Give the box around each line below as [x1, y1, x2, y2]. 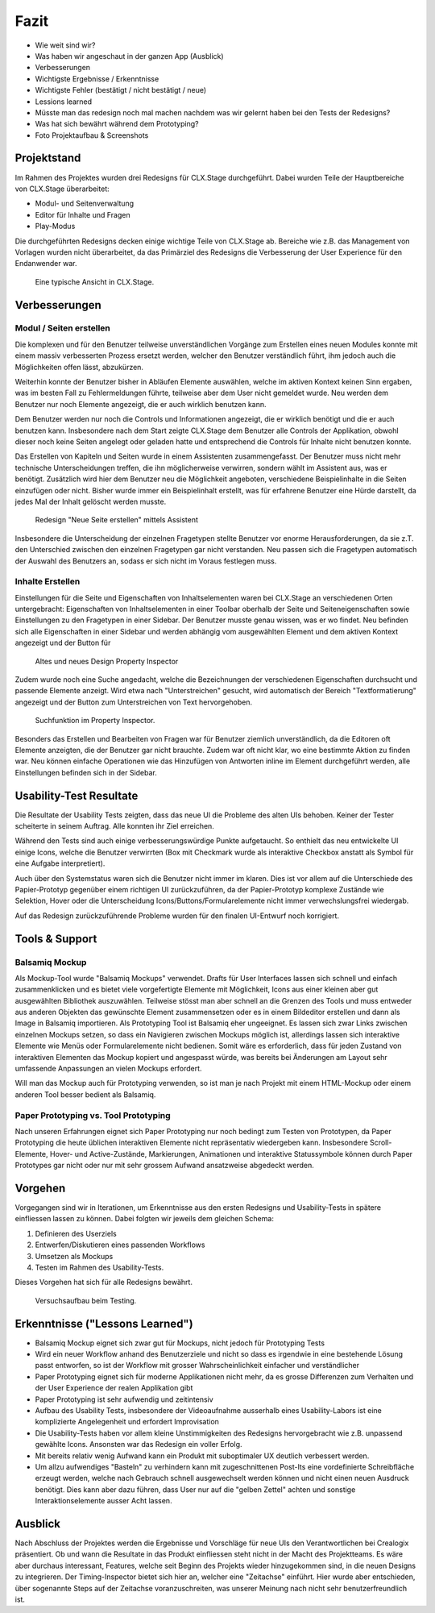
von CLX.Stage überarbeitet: [14, 184, 110, 193]
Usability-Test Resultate [14, 788, 139, 802]
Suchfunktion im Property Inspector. [35, 716, 155, 725]
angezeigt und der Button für [14, 638, 111, 648]
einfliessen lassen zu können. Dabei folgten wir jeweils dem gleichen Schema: [14, 1214, 274, 1224]
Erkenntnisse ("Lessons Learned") [14, 1316, 193, 1330]
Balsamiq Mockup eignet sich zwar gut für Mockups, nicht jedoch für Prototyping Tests [35, 1338, 325, 1348]
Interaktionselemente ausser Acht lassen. [35, 1496, 172, 1506]
